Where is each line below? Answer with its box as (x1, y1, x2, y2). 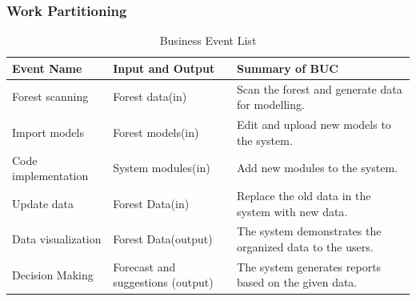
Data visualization (12, 231, 102, 247)
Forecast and (113, 258, 176, 275)
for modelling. (237, 96, 305, 113)
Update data (12, 195, 74, 211)
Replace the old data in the (237, 187, 371, 203)
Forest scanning (12, 88, 89, 105)
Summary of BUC (237, 59, 338, 76)
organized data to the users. (237, 239, 374, 255)
